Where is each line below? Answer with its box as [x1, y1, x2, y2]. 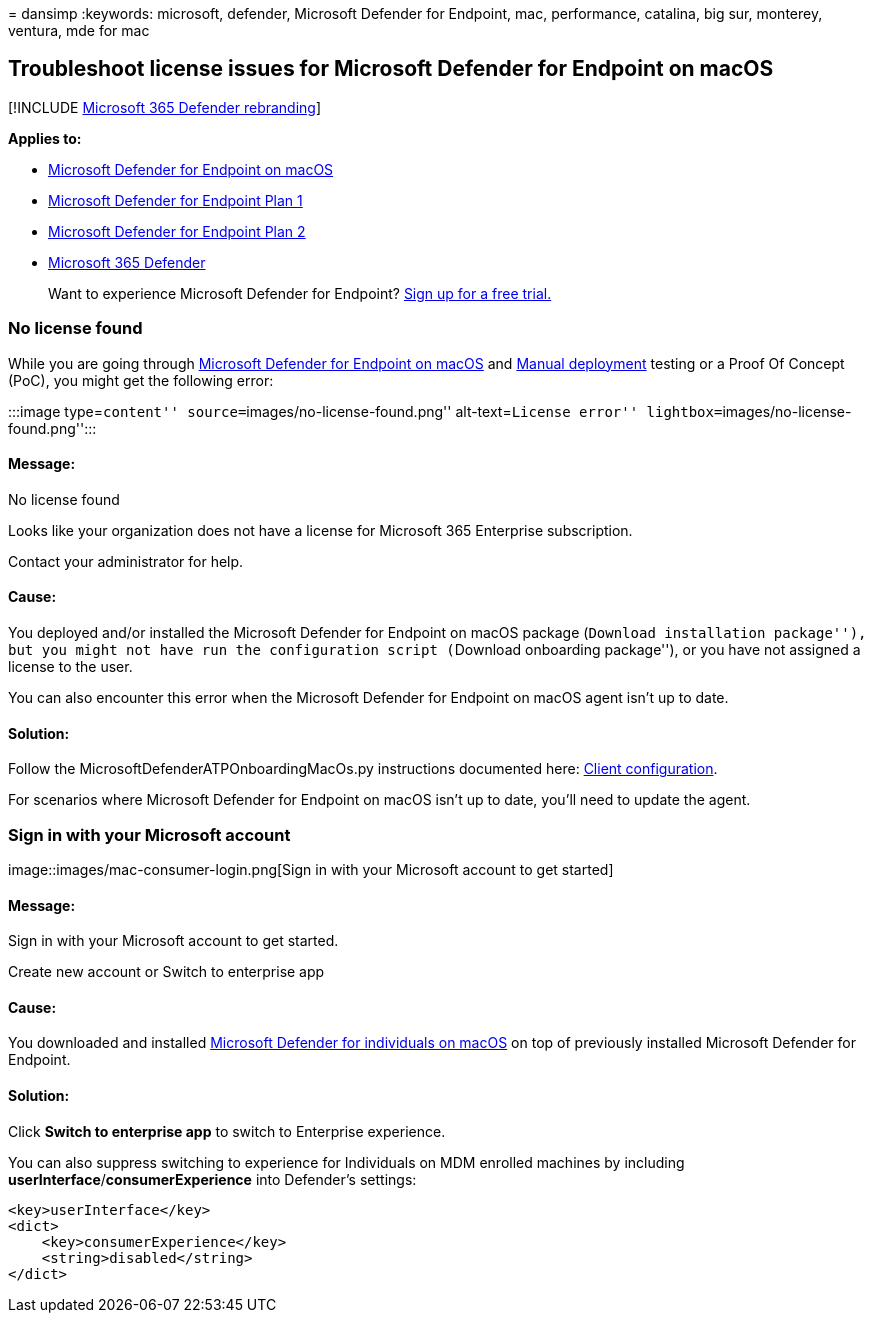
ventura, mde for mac [8, 22, 150, 39]
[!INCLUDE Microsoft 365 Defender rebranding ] [8, 98, 322, 116]
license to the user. [8, 658, 133, 676]
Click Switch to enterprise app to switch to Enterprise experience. [8, 1122, 446, 1140]
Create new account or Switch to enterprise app [8, 963, 325, 981]
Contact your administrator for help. [8, 552, 244, 570]
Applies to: [8, 129, 82, 147]
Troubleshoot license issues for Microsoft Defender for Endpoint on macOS [8, 56, 774, 82]
